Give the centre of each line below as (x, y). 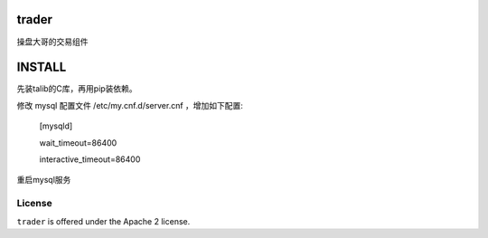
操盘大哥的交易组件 (52, 42)
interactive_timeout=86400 (90, 159)
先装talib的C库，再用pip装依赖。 (77, 89)
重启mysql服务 (44, 180)
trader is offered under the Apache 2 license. (103, 221)
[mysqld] (56, 126)
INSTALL (42, 67)
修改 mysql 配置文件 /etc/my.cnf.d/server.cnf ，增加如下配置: (130, 105)
